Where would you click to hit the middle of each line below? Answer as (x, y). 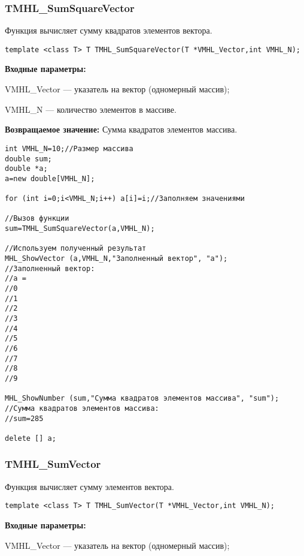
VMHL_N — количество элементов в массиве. (91, 109)
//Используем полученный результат (76, 249)
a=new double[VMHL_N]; (50, 178)
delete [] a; (31, 438)
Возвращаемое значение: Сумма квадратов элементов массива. (121, 129)
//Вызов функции (37, 219)
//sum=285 (24, 418)
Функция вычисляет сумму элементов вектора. (89, 486)
